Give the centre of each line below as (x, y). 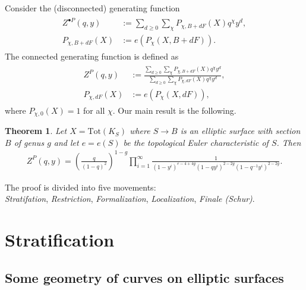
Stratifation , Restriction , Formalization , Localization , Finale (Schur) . (130, 199)
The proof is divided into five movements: (81, 187)
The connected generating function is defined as (92, 56)
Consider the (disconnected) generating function (92, 8)
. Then (289, 142)
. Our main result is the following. (174, 110)
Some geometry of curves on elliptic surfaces (144, 277)
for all (94, 110)
